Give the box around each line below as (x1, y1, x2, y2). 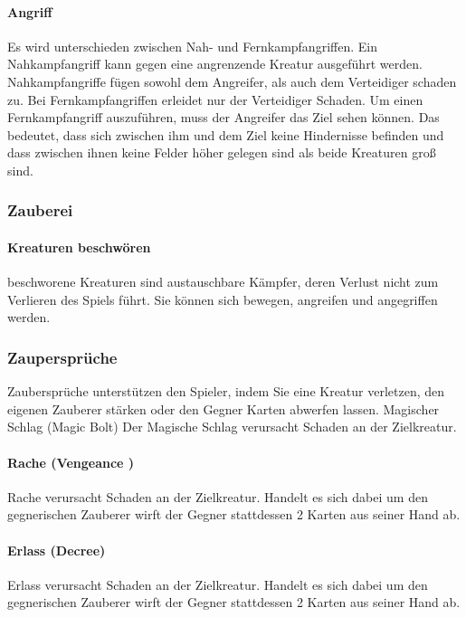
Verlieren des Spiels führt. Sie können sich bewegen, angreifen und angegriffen (7, 290, 438, 308)
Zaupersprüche (7, 346, 118, 368)
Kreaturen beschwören (7, 237, 151, 256)
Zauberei (7, 199, 73, 222)
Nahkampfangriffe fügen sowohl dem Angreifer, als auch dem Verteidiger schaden (7, 71, 457, 90)
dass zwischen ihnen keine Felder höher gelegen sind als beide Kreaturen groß (7, 143, 436, 162)
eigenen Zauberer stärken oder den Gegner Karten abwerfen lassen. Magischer (7, 399, 440, 418)
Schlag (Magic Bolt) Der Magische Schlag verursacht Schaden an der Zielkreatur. (7, 417, 457, 436)
